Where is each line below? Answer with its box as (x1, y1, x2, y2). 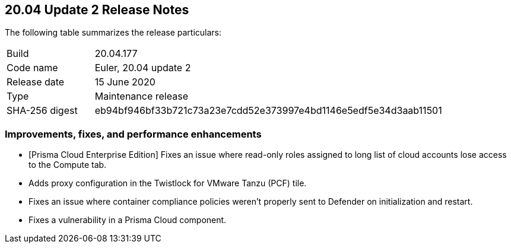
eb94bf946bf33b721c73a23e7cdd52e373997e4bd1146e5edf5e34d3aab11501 (94, 104, 442, 117)
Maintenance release (94, 90, 188, 103)
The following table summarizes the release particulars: (5, 27, 222, 38)
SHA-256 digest (7, 104, 78, 117)
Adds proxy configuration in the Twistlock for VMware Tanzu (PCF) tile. (28, 178, 307, 189)
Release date (7, 76, 65, 88)
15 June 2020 (94, 76, 155, 88)
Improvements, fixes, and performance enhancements (5, 128, 262, 140)
